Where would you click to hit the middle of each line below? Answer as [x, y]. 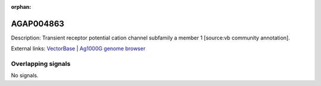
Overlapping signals [41, 64]
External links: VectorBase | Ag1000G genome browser [78, 49]
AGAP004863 [38, 24]
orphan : [21, 7]
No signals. [25, 75]
